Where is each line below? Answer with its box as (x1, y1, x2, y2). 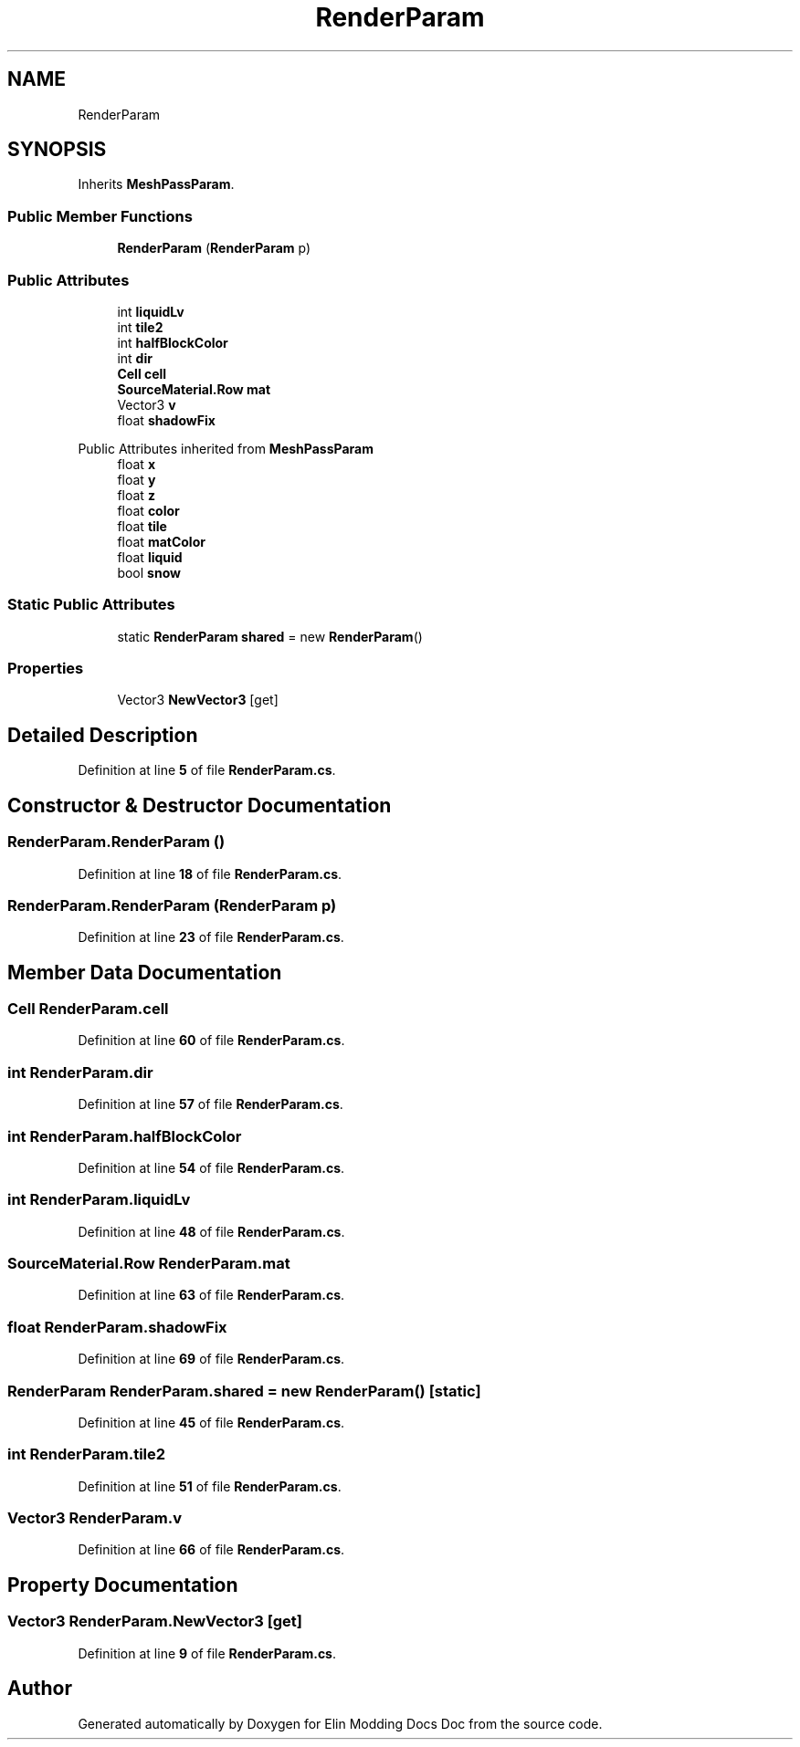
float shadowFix (117, 412, 216, 428)
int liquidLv (117, 303, 184, 319)
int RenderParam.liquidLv (7, 1190, 191, 1209)
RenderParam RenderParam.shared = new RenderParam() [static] (7, 1381, 481, 1400)
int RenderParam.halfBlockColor (7, 1126, 242, 1145)
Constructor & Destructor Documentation (7, 793, 392, 817)
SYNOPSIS (7, 138, 107, 162)
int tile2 (117, 319, 163, 335)
